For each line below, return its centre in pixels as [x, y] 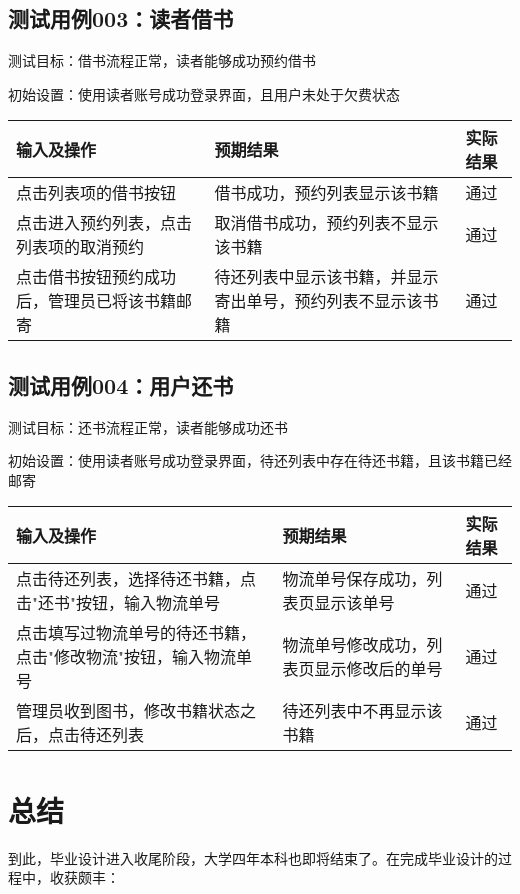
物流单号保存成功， [354, 579]
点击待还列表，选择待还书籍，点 [136, 579]
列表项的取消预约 [80, 247]
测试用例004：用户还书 [121, 384]
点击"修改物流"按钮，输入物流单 [134, 657]
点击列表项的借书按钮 [96, 193]
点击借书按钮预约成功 [96, 277]
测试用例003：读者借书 [121, 18]
